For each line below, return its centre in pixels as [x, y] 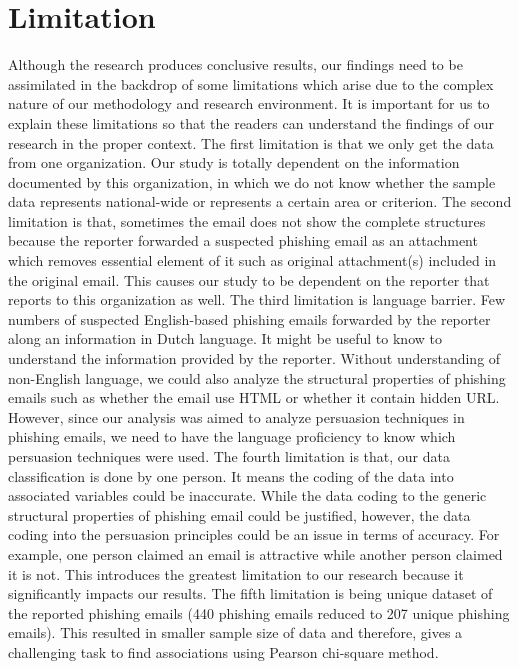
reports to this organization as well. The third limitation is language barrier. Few [257, 299]
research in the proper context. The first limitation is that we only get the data [251, 142]
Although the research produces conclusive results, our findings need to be [235, 64]
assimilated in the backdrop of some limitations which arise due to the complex [251, 83]
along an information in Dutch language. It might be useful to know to [225, 338]
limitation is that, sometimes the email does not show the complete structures [247, 220]
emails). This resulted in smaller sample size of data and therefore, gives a [235, 632]
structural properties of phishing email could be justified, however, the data [239, 514]
